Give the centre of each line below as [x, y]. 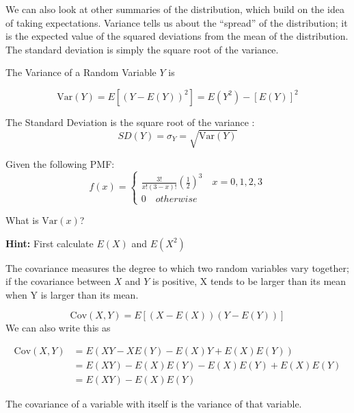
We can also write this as [58, 328]
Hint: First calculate [50, 243]
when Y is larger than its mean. [72, 294]
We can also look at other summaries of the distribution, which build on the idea [175, 9]
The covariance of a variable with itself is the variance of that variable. [154, 404]
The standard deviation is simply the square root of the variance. [142, 49]
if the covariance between [58, 281]
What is [22, 220]
